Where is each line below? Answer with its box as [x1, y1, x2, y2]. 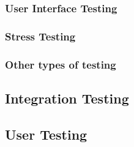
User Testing [5, 124, 87, 143]
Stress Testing [5, 28, 76, 43]
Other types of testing [5, 56, 116, 72]
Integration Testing [5, 88, 129, 107]
